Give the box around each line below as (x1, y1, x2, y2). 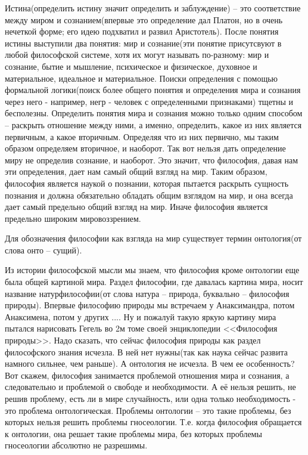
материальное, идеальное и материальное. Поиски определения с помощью (5, 72, 278, 84)
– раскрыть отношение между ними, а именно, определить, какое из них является (5, 118, 302, 131)
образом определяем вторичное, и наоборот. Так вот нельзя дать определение (5, 142, 286, 154)
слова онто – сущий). (5, 243, 82, 256)
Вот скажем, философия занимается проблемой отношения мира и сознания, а (5, 369, 290, 381)
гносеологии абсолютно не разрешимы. (5, 439, 148, 451)
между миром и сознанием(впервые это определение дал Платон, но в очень (5, 13, 283, 26)
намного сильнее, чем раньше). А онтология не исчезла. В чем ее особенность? (5, 357, 295, 370)
